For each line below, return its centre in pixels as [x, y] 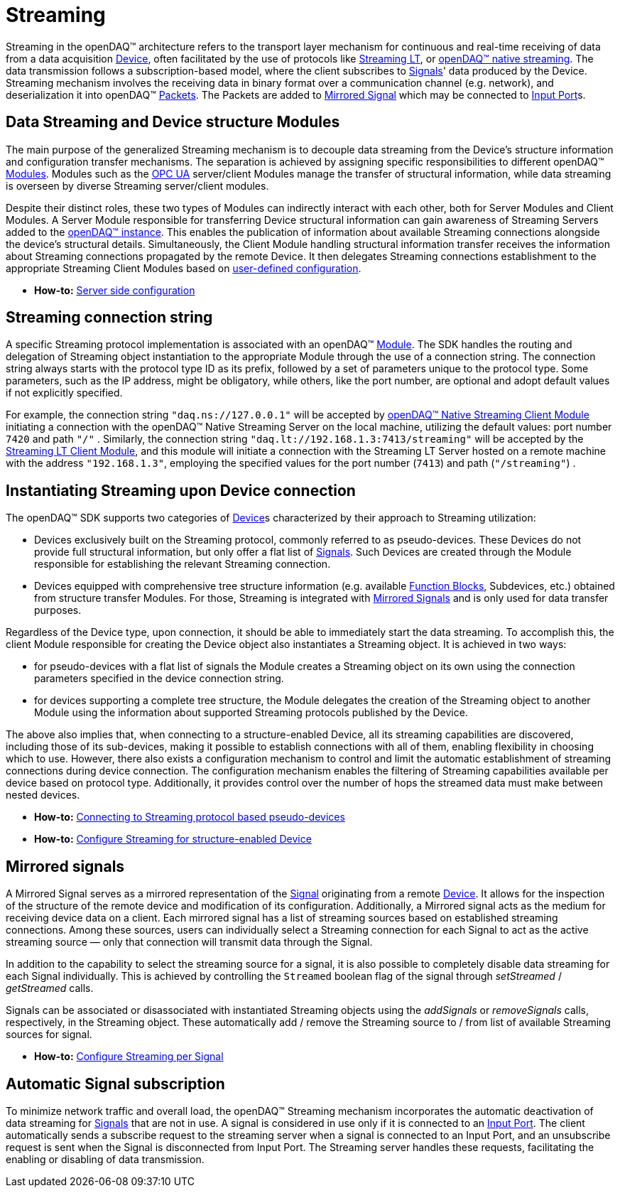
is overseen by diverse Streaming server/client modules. [137, 185]
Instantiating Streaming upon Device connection [181, 490]
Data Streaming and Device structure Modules [173, 122]
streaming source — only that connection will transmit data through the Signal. [189, 942]
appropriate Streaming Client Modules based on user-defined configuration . [184, 268]
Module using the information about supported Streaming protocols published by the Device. [251, 713]
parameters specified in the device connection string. [159, 679]
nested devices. [43, 795]
